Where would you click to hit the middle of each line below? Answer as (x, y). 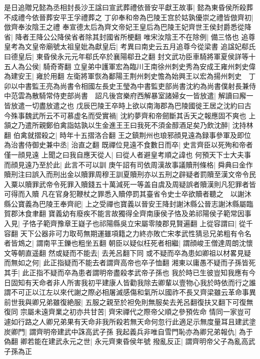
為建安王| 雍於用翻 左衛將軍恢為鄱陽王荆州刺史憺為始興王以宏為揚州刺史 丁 (130, 76)
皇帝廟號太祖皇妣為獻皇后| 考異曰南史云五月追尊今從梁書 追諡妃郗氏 (144, 46)
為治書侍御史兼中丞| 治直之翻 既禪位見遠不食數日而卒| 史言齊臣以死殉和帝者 (128, 145)
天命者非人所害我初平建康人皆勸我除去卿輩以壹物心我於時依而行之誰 (144, 282)
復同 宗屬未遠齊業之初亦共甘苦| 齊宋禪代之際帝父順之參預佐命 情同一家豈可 (127, 312)
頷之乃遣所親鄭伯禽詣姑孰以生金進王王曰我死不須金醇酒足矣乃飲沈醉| (117, 125)
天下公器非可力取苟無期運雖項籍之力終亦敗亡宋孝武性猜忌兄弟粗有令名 (136, 233)
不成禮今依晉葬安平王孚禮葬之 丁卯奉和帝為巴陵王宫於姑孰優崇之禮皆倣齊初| (129, 17)
